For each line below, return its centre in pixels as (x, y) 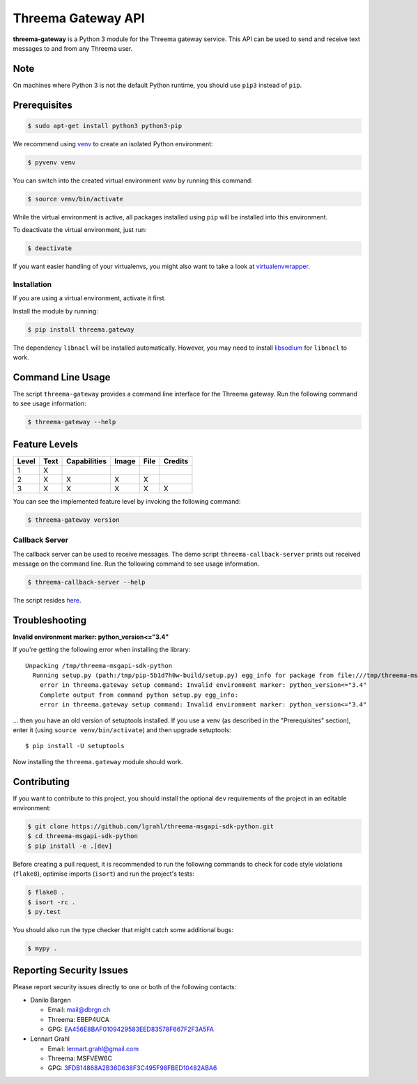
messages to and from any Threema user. (73, 48)
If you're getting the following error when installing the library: (102, 650)
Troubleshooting (50, 620)
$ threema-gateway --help (72, 422)
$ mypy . (42, 948)
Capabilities (87, 461)
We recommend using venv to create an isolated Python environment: (113, 144)
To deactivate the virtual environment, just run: (80, 230)
